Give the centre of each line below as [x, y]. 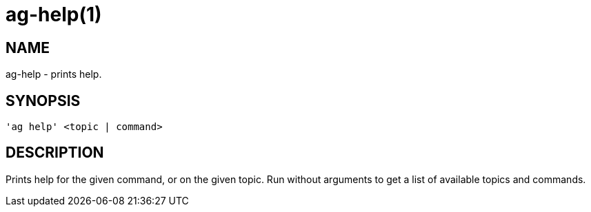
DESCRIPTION [55, 153]
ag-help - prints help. [54, 74]
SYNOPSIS [43, 100]
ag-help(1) [54, 14]
